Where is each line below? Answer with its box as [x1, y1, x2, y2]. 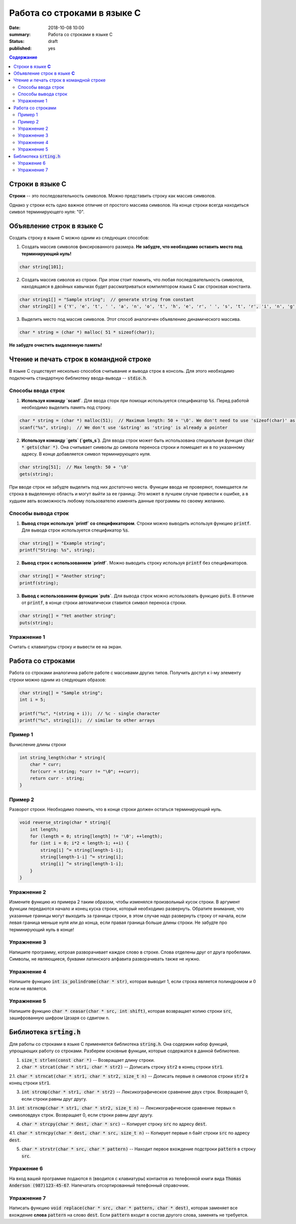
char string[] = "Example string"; [19, 540, 106, 546]
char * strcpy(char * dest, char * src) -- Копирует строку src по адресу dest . [21, 1121, 207, 1127]
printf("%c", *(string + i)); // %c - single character [19, 711, 160, 716]
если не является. [9, 985, 47, 992]
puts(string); [19, 620, 54, 625]
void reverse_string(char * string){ [19, 820, 111, 825]
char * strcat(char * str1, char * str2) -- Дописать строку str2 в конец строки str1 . [21, 1064, 224, 1070]
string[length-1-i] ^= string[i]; [40, 854, 124, 860]
